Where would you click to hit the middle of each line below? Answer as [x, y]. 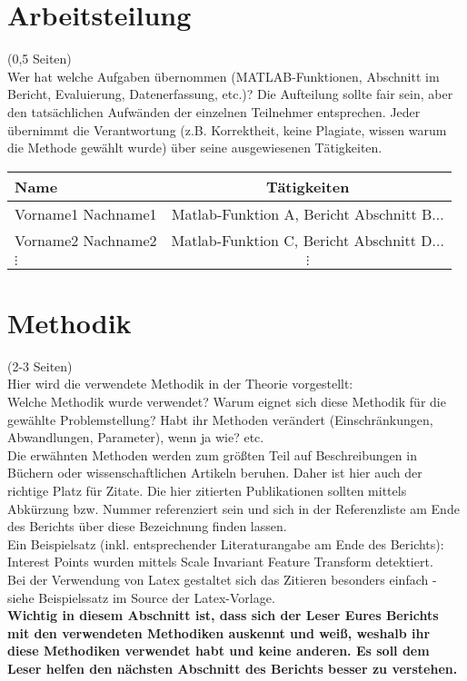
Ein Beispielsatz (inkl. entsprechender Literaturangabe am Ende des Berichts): [226, 543]
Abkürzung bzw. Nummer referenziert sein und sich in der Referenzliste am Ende [233, 508]
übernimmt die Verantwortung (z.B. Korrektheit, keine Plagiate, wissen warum [227, 129]
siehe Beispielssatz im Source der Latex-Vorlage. [141, 597]
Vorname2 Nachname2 [86, 240]
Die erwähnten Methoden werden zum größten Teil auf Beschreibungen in [212, 454]
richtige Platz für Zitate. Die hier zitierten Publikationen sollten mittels [207, 490]
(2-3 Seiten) [40, 365]
